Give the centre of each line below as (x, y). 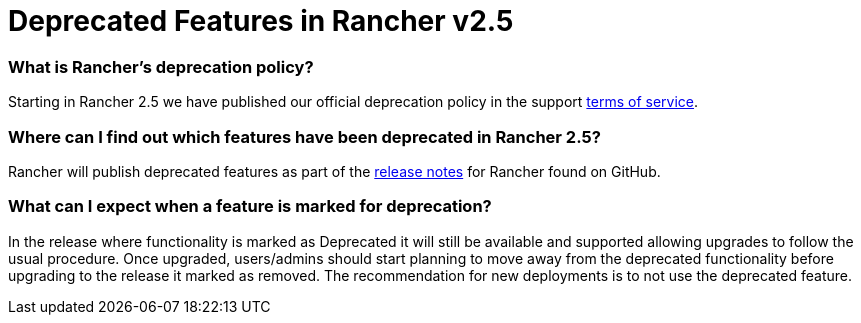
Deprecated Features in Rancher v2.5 (261, 21)
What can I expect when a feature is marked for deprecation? (250, 206)
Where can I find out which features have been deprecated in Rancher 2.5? (304, 136)
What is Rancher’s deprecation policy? (161, 66)
